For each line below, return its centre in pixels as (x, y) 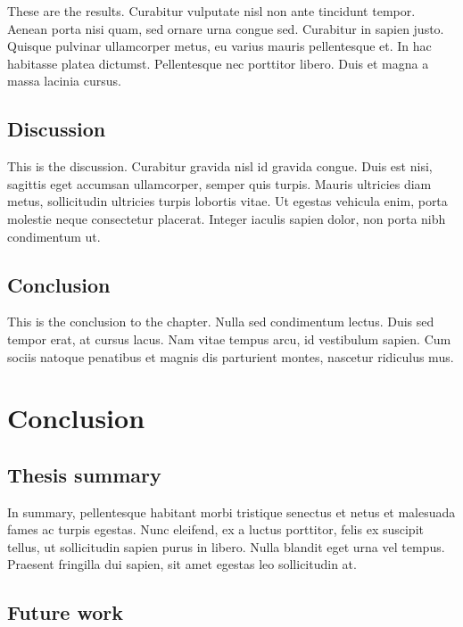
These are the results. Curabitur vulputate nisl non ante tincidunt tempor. (211, 11)
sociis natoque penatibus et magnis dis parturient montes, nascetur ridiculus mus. (231, 356)
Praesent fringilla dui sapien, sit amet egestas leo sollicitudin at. (182, 564)
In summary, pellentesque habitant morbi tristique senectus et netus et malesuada (231, 511)
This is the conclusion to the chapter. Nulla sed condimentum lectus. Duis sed (221, 322)
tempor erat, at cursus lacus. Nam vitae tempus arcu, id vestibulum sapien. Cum (229, 338)
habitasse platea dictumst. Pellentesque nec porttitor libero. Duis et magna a (218, 63)
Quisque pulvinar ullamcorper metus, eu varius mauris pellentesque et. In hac (219, 46)
